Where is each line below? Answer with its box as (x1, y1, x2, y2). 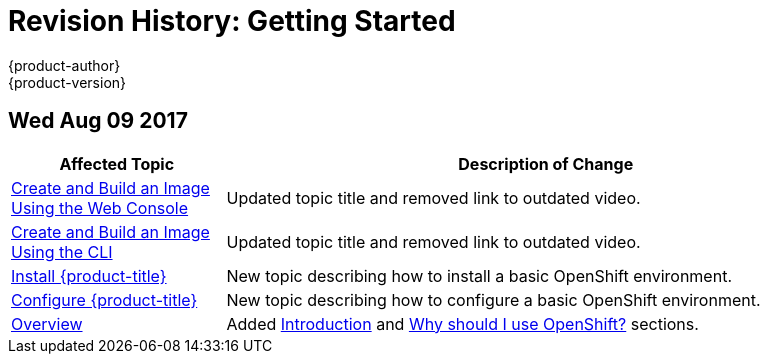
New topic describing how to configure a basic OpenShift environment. (226, 289, 761, 310)
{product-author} (8, 56, 121, 74)
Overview (11, 313, 83, 334)
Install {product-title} (11, 265, 167, 286)
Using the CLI (11, 241, 113, 262)
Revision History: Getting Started (8, 4, 456, 38)
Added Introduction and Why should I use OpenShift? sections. (226, 313, 699, 334)
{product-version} (8, 73, 127, 91)
